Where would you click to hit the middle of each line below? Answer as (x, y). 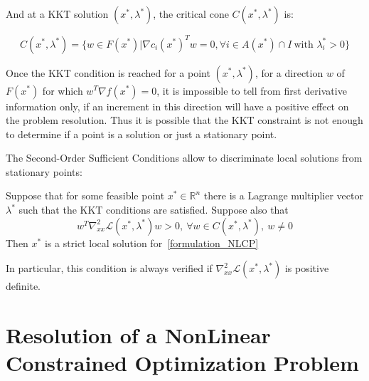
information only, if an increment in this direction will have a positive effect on (177, 106)
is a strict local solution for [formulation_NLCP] (151, 242)
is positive (307, 268)
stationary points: (44, 171)
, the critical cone (191, 14)
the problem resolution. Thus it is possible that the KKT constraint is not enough (184, 120)
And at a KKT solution (57, 14)
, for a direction (289, 72)
